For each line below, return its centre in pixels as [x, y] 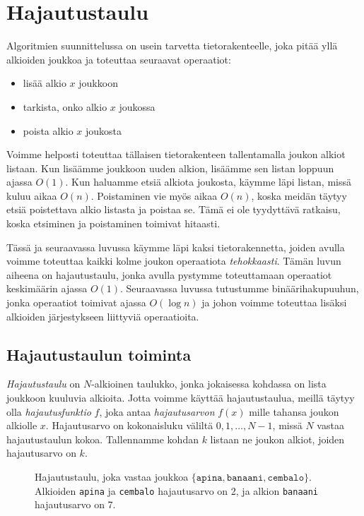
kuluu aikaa [32, 195]
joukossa [137, 106]
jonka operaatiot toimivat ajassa [76, 302]
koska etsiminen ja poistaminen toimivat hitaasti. [113, 223]
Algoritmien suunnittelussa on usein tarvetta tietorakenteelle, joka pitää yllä [172, 46]
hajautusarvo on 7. [75, 504]
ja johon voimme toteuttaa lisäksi [274, 302]
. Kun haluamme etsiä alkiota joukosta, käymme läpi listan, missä [208, 182]
